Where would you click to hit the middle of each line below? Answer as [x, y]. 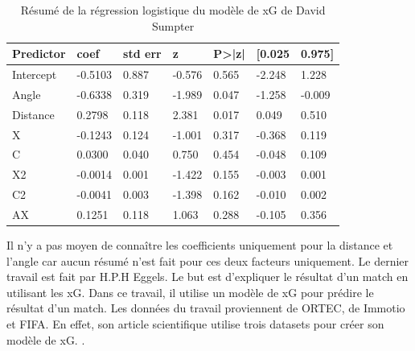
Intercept [35, 74]
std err [142, 54]
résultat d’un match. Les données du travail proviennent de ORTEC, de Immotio [206, 308]
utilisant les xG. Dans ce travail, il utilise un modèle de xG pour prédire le [190, 292]
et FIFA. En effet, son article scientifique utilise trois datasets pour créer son [195, 324]
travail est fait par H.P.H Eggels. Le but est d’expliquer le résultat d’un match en [207, 277]
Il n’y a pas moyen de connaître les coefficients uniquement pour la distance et [200, 245]
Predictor [39, 54]
